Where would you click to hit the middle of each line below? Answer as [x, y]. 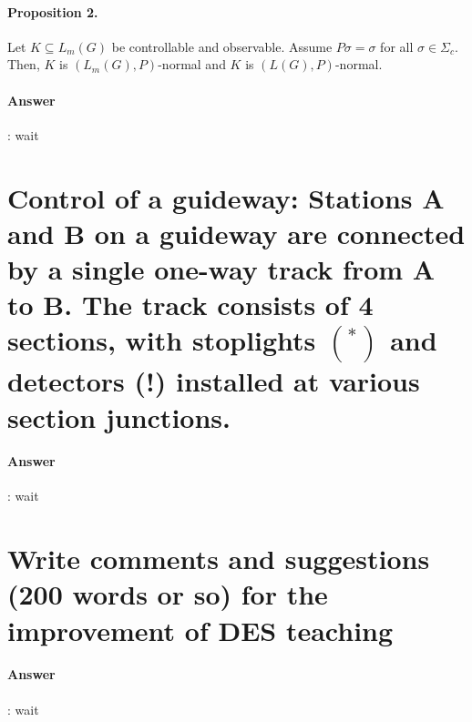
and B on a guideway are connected [236, 233]
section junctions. [119, 417]
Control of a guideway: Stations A [226, 197]
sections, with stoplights [162, 340]
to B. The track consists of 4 [190, 305]
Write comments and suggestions [219, 559]
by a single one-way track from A [221, 268]
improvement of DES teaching [200, 630]
